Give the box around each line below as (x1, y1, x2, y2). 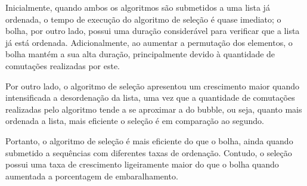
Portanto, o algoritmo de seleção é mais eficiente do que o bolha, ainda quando (5, 134, 293, 147)
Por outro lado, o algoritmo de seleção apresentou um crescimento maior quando (5, 79, 299, 92)
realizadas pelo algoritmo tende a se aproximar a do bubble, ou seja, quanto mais (5, 103, 302, 115)
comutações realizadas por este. (5, 59, 120, 72)
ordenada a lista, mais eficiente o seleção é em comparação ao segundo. (5, 114, 264, 127)
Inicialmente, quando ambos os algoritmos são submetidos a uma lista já (5, 1, 270, 13)
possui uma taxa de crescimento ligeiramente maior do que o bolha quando (5, 158, 279, 170)
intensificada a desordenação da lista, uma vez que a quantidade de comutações (5, 91, 295, 104)
